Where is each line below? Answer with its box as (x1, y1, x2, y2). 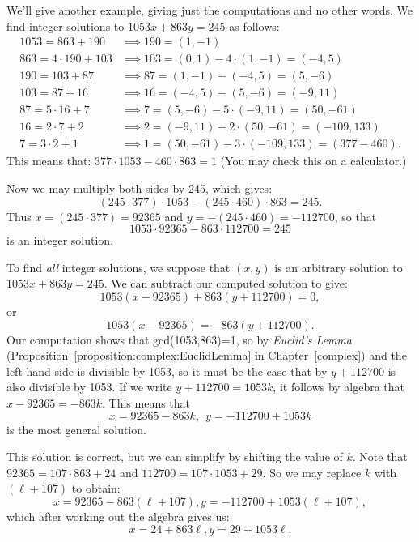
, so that (334, 207, 377, 224)
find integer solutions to (6, 17, 125, 34)
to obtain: (71, 480, 121, 497)
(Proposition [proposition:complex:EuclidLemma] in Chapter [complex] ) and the (6, 347, 407, 364)
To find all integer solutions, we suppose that (6, 258, 231, 275)
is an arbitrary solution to (274, 258, 403, 275)
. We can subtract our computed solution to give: (104, 275, 348, 292)
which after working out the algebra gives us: (6, 507, 230, 524)
